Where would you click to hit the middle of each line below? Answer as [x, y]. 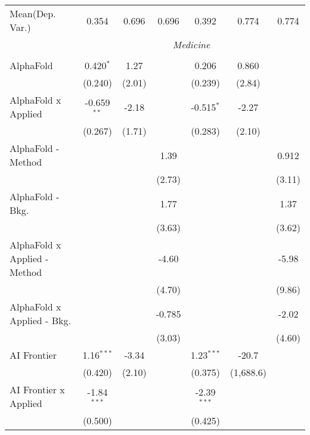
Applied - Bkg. [40, 320]
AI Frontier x [37, 389]
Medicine [191, 44]
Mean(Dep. [33, 13]
